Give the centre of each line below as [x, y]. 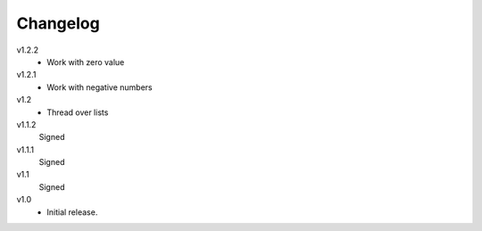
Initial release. [72, 212]
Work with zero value [86, 62]
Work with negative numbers [100, 87]
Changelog [58, 23]
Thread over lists [78, 112]
